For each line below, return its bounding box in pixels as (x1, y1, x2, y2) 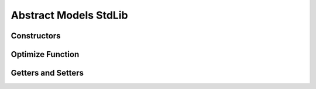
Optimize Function (11, 49, 80, 59)
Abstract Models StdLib (11, 9, 128, 22)
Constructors (11, 31, 61, 41)
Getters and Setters (11, 68, 84, 78)
